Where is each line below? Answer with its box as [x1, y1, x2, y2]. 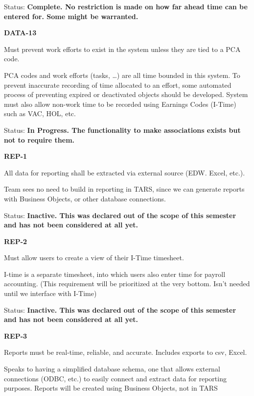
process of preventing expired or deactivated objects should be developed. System [4, 89, 248, 99]
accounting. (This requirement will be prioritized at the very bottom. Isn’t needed [4, 278, 250, 289]
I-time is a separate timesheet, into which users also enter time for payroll [4, 269, 226, 279]
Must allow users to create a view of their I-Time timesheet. [4, 252, 184, 263]
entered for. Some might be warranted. [4, 11, 139, 21]
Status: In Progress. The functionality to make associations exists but [4, 124, 241, 135]
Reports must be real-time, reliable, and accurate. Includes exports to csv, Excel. [4, 347, 247, 357]
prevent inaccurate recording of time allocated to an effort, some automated [4, 79, 231, 90]
